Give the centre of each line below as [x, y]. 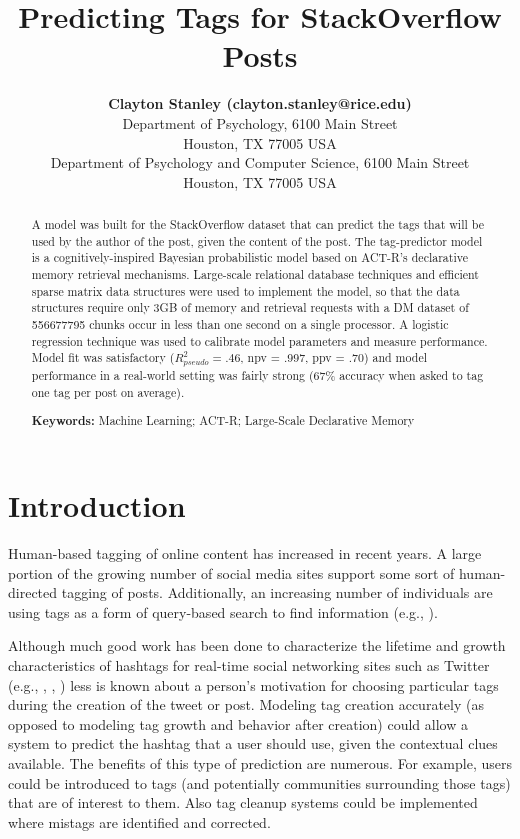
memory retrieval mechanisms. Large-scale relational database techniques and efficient [255, 274]
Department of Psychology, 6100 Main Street [260, 122]
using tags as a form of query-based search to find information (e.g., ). [223, 611]
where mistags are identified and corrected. [139, 821]
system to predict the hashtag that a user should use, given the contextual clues [253, 743]
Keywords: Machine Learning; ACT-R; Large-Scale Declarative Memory [223, 421]
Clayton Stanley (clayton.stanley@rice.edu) [260, 103]
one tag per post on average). [108, 391]
